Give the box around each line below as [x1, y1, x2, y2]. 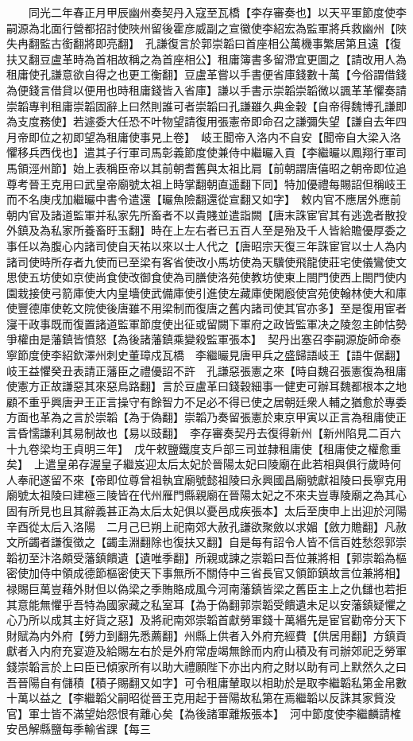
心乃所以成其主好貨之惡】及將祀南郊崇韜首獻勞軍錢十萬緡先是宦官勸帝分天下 [6, 611, 407, 628]
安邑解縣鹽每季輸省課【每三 [6, 720, 151, 737]
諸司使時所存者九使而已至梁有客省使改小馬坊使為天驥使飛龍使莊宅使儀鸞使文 [6, 253, 407, 270]
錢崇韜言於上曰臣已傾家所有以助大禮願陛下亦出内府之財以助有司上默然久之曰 [6, 658, 407, 674]
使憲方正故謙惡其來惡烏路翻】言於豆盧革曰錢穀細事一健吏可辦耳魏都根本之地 [6, 378, 407, 394]
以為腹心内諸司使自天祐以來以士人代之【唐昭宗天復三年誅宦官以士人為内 [28, 237, 407, 254]
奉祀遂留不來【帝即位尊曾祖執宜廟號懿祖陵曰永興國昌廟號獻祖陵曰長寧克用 [17, 471, 407, 487]
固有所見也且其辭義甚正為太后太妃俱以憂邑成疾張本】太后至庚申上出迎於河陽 [6, 502, 407, 518]
